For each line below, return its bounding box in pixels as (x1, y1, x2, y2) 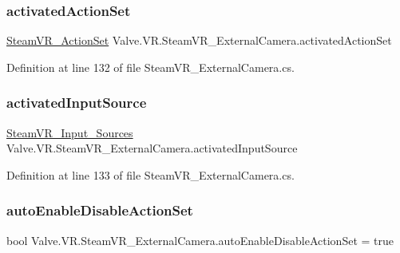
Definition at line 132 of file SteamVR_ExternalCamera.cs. (6, 58, 295, 75)
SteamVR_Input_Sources (6, 124, 133, 140)
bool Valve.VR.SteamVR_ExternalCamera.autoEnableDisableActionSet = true (6, 231, 394, 248)
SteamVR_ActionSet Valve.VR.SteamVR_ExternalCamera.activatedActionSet (6, 32, 392, 49)
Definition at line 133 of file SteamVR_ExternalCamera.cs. (6, 166, 295, 183)
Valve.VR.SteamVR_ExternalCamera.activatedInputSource (6, 140, 298, 156)
